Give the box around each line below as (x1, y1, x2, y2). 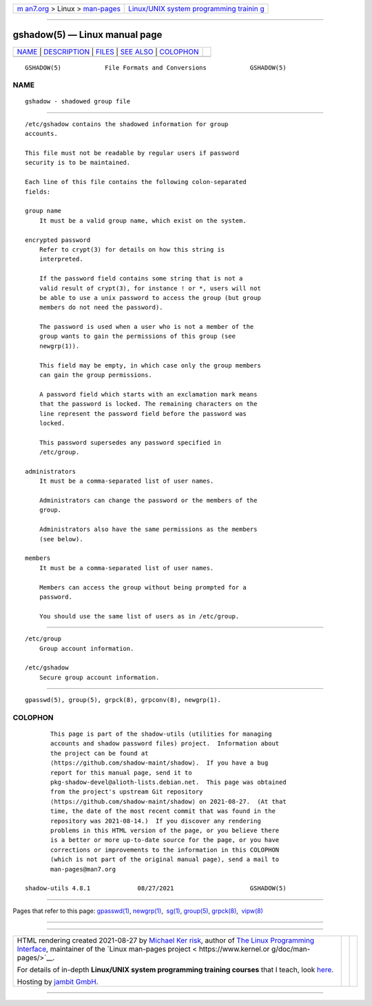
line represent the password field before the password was (39, 410, 247, 417)
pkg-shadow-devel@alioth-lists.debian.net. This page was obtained (50, 778, 287, 786)
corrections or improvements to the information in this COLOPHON (50, 845, 280, 854)
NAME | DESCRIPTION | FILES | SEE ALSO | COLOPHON (17, 47, 199, 57)
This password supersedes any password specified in (39, 439, 222, 446)
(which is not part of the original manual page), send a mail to (50, 856, 280, 863)
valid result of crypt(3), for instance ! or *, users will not (39, 284, 261, 292)
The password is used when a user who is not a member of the (39, 323, 254, 331)
